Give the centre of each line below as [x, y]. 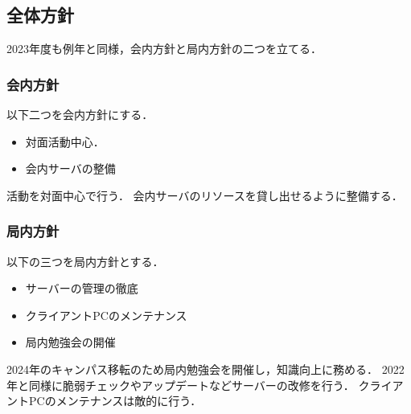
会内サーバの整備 [70, 168]
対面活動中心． [65, 141]
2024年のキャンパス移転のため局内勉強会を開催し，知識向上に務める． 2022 [205, 369]
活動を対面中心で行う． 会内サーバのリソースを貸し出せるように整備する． [205, 195]
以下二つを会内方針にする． [80, 115]
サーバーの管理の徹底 [82, 288]
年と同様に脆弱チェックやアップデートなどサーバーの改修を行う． [181, 385]
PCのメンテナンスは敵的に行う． [115, 401]
